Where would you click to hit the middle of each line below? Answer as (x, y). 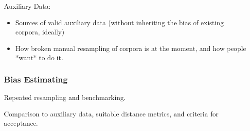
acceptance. (21, 123)
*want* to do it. (39, 57)
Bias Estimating (36, 79)
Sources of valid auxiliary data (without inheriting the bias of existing (119, 22)
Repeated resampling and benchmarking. (65, 97)
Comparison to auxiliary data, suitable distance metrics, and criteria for (111, 113)
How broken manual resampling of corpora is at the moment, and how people (131, 48)
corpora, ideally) (40, 32)
